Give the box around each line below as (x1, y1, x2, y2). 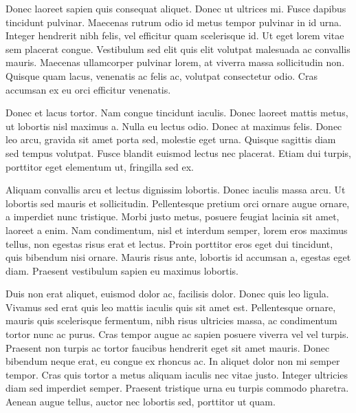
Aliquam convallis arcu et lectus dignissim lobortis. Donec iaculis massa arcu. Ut (5, 182, 346, 197)
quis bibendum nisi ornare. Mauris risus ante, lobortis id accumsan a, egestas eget (5, 250, 351, 264)
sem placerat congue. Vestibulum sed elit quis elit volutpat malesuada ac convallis (5, 41, 351, 56)
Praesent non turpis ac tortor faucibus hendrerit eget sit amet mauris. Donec (5, 340, 330, 354)
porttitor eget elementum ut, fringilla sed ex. (5, 159, 194, 173)
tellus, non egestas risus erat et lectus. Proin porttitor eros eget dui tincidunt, (5, 236, 333, 251)
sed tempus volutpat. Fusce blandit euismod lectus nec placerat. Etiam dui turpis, (5, 145, 352, 160)
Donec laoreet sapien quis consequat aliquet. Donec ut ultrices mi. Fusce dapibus (5, 1, 346, 15)
